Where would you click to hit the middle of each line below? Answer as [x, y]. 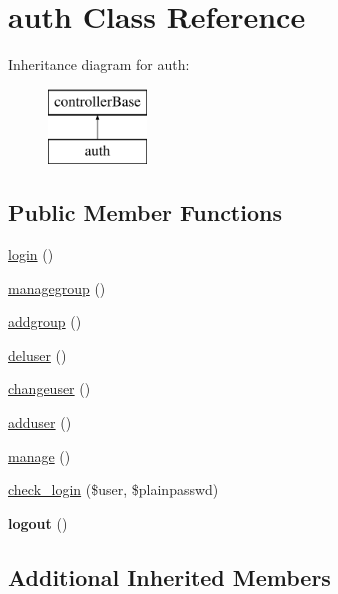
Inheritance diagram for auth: [99, 64]
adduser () [40, 422]
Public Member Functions [145, 212]
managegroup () [57, 287]
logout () [38, 522]
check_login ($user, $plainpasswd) [113, 489]
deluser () [37, 354]
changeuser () [49, 388]
